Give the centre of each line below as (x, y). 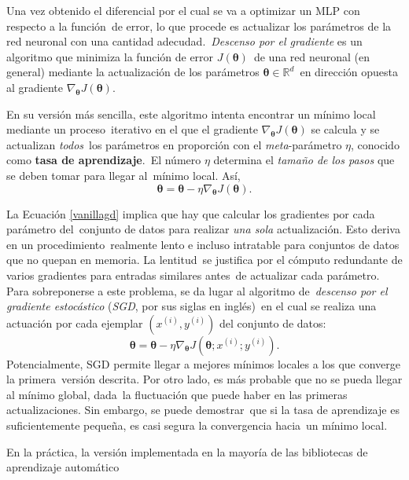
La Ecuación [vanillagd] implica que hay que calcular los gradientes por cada (191, 213)
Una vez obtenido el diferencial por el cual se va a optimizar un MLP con (183, 10)
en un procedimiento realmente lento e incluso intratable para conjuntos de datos (203, 244)
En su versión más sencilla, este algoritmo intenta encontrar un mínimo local (191, 114)
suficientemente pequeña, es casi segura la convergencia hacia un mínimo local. (197, 425)
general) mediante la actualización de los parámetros (133, 72)
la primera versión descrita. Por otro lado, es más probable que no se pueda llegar (204, 379)
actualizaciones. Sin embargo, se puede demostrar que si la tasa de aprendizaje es (203, 410)
